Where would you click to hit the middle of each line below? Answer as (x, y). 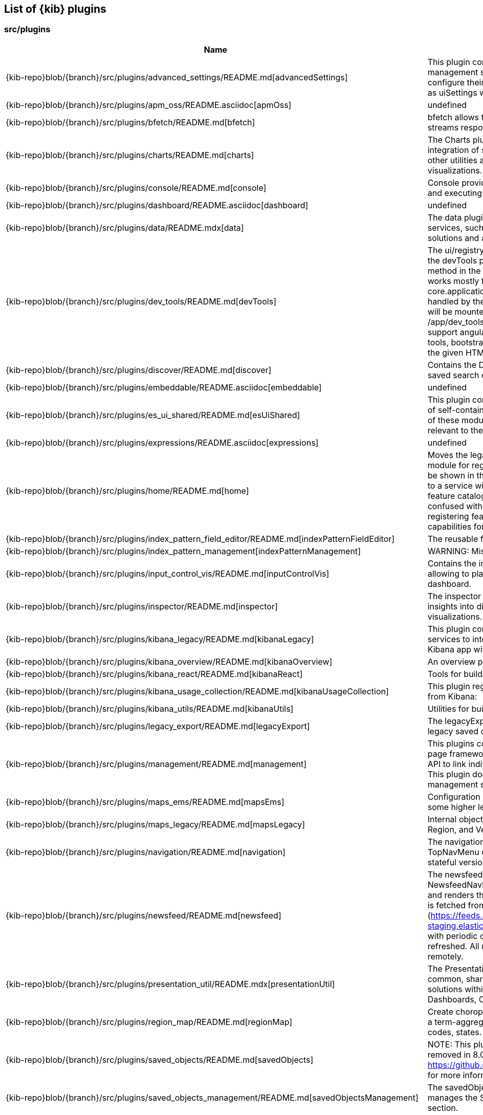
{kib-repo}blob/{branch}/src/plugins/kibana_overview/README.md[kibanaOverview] (169, 661)
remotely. (445, 956)
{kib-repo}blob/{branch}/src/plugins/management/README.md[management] (156, 764)
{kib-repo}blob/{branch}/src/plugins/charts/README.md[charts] (130, 155)
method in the (454, 270)
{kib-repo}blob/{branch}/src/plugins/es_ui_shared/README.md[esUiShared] (153, 415)
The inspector (454, 596)
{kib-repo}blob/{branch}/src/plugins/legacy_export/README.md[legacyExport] (158, 726)
